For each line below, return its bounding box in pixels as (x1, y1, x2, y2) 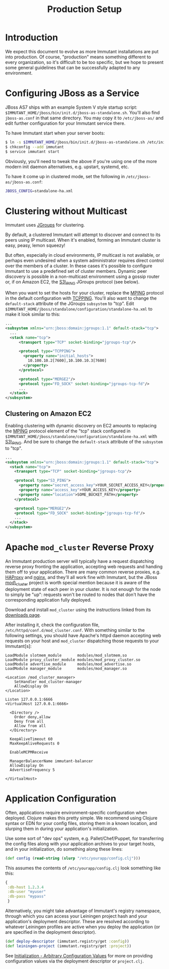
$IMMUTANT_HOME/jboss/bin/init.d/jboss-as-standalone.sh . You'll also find (5, 109, 160, 115)
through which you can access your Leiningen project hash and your (5, 913, 147, 919)
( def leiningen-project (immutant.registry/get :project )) (5, 943, 132, 948)
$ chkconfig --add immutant (5, 144, 64, 150)
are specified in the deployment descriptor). (5, 929, 97, 935)
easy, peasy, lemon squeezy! (5, 243, 65, 249)
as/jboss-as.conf (5, 180, 42, 185)
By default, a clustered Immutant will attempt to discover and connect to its (5, 232, 161, 238)
